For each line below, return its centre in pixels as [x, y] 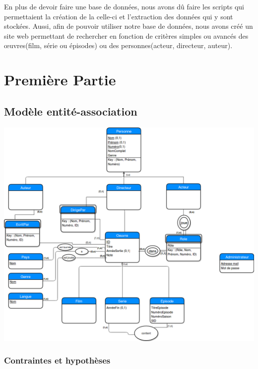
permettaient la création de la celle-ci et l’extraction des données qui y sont [119, 16]
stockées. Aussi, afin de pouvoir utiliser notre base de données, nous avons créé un [129, 26]
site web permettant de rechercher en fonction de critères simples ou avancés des [126, 35]
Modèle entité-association [71, 111]
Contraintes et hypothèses [57, 360]
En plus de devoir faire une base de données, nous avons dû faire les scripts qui [124, 6]
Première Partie [60, 80]
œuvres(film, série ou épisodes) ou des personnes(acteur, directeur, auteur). [118, 45]
